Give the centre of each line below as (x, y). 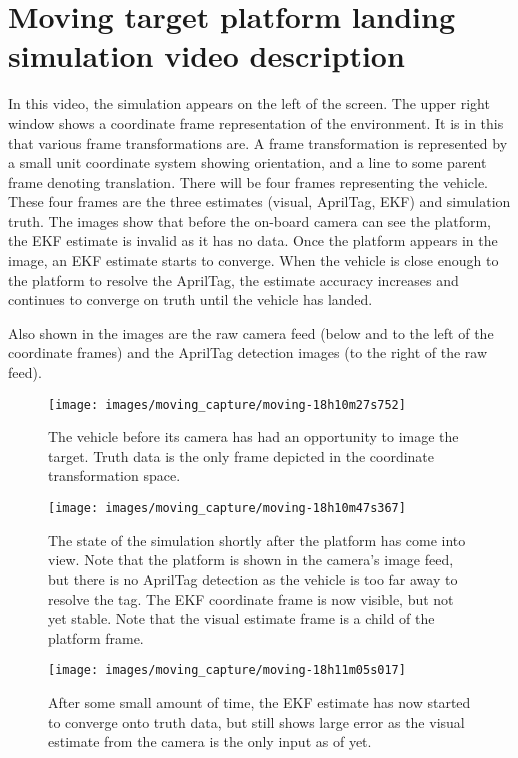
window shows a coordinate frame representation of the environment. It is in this (256, 122)
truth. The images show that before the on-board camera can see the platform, (250, 220)
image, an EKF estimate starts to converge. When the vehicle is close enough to (253, 260)
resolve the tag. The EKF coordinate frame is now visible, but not (251, 598)
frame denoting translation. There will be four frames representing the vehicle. (248, 181)
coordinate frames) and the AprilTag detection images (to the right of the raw (248, 352)
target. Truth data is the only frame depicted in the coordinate (241, 455)
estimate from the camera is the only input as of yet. (210, 741)
